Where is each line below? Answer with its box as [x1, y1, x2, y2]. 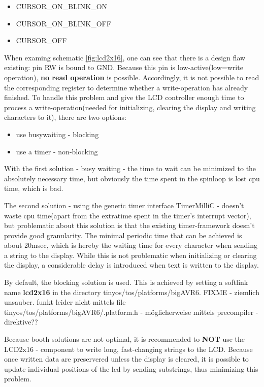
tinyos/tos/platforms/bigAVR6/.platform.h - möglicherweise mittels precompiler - [4, 306, 258, 317]
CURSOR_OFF [16, 35, 67, 46]
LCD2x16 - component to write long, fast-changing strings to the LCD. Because [4, 343, 253, 354]
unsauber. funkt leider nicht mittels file [4, 297, 126, 307]
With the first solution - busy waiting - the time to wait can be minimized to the [4, 163, 256, 174]
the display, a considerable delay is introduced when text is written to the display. [4, 260, 259, 270]
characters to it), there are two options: [4, 112, 127, 122]
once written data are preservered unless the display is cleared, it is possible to [4, 353, 249, 364]
